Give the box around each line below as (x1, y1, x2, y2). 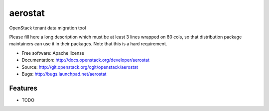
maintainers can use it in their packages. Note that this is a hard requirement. (9, 41, 167, 47)
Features (9, 84, 37, 92)
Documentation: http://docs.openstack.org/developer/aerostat (21, 57, 149, 63)
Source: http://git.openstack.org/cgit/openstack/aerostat (21, 64, 138, 70)
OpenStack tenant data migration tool (9, 25, 86, 31)
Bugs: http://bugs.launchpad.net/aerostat (21, 71, 107, 77)
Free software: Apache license (21, 50, 85, 56)
